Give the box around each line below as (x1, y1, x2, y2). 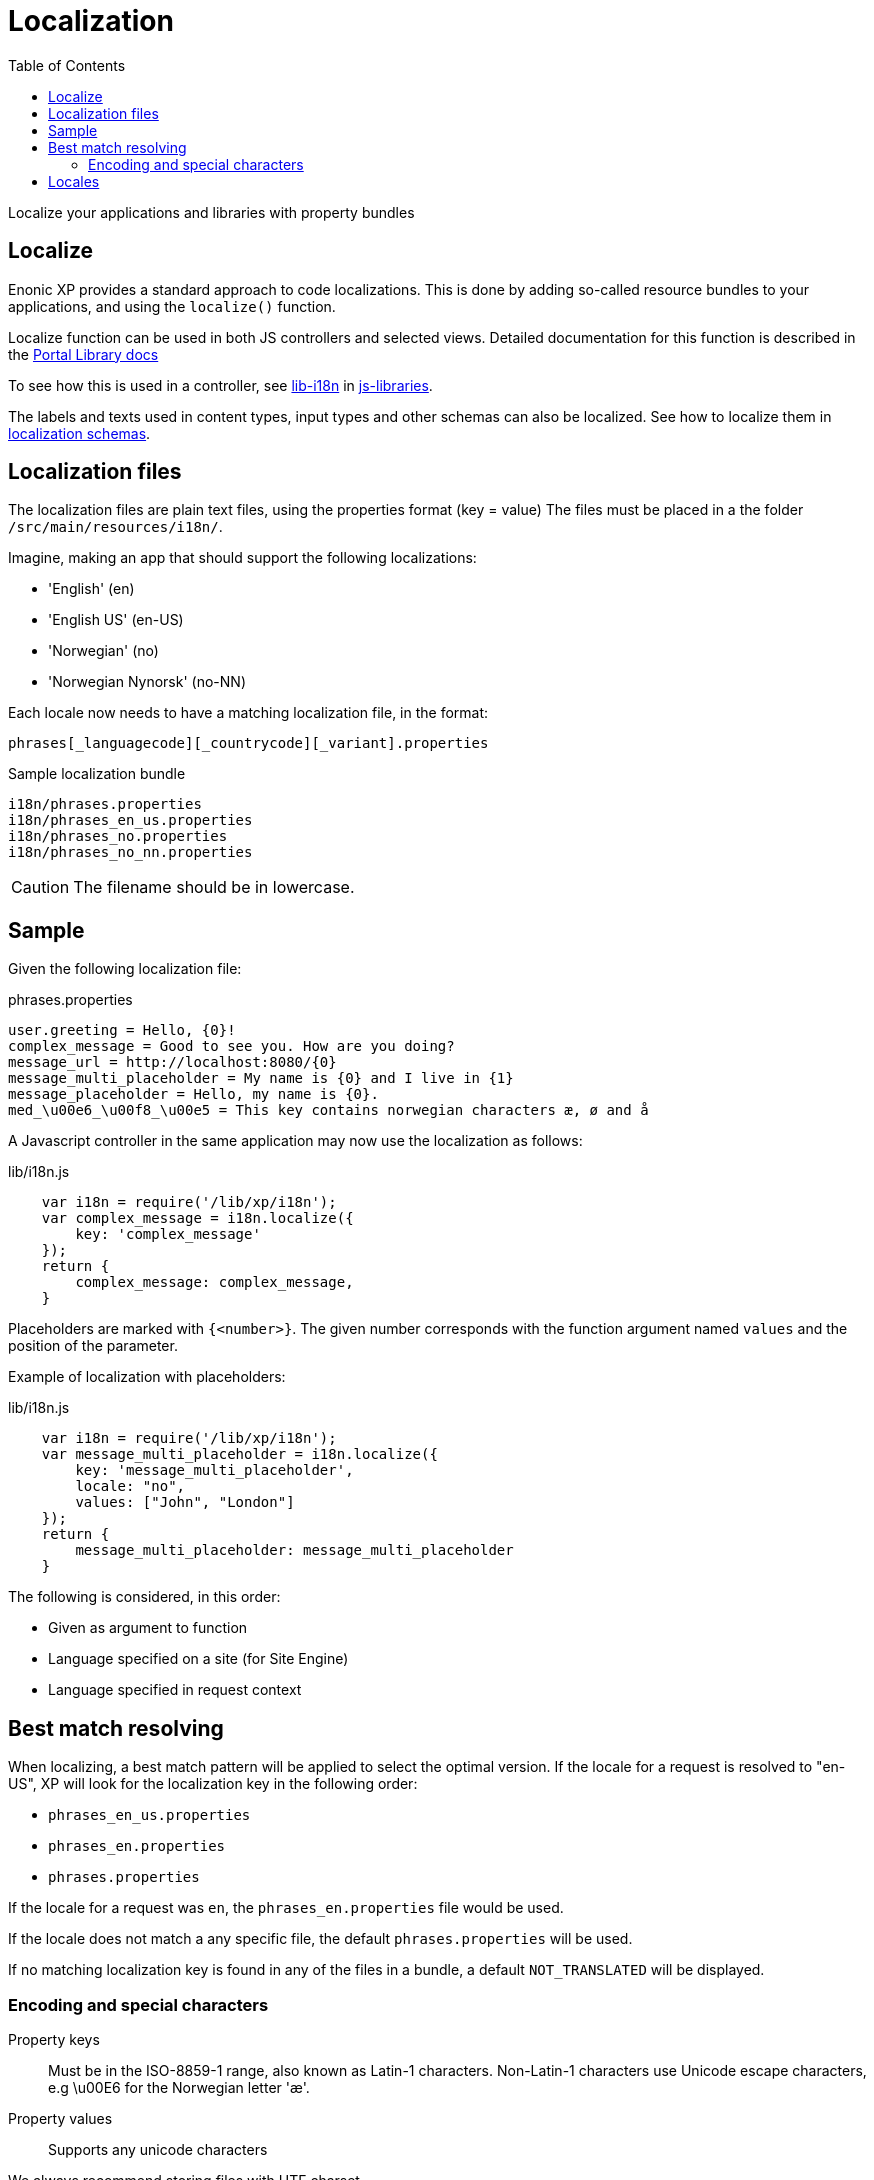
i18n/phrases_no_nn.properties (8, 844, 253, 861)
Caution (11, 877, 70, 898)
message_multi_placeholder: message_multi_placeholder (75, 1542, 514, 1559)
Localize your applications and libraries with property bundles (8, 203, 415, 221)
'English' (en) (48, 580, 135, 598)
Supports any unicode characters (48, 2140, 268, 2158)
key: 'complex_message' (75, 1226, 261, 1243)
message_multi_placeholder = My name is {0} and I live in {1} (8, 1070, 514, 1087)
